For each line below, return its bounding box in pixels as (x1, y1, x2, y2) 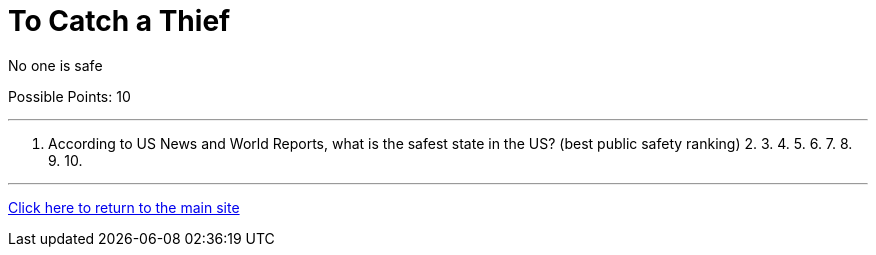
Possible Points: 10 (8, 87, 131, 105)
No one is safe (8, 56, 103, 74)
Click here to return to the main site (8, 198, 240, 216)
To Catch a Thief (8, 4, 231, 38)
